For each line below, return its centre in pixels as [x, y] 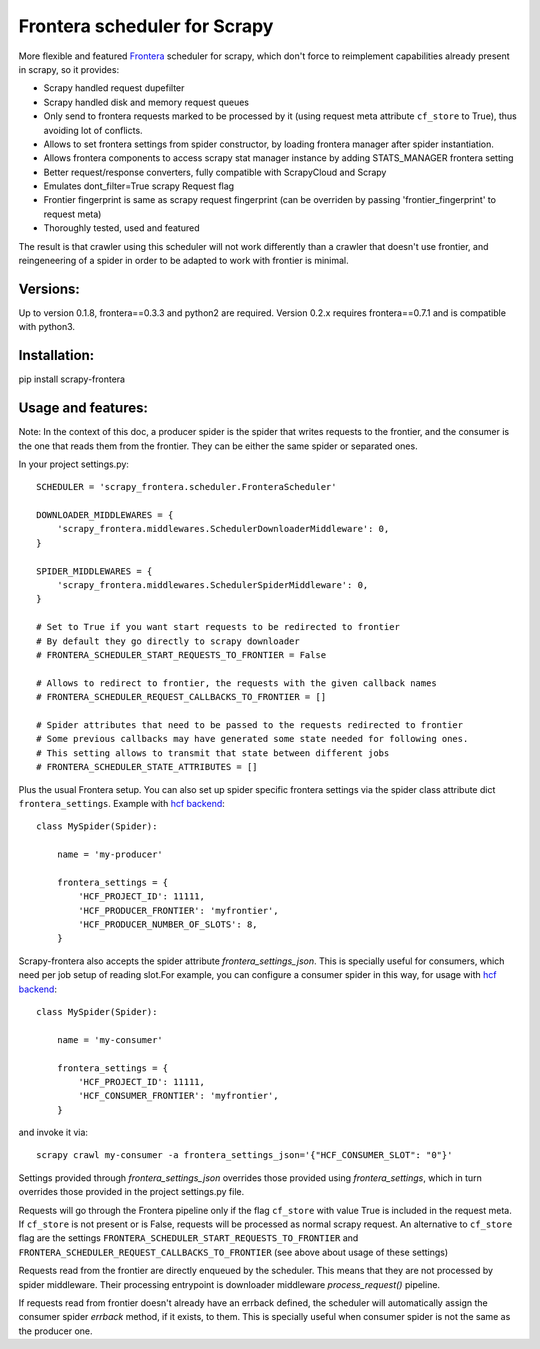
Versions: [49, 288]
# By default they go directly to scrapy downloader [168, 641]
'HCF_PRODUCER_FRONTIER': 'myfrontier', [178, 910]
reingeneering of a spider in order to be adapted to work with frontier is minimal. [183, 261]
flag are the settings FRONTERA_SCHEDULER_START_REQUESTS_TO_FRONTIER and [188, 1238]
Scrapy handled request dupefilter [114, 88]
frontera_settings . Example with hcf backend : [121, 803]
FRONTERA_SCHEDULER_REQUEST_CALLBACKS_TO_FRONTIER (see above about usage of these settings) [233, 1252]
